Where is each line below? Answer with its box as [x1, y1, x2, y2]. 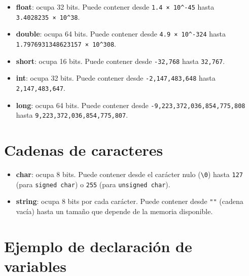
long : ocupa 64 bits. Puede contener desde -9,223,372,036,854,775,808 [16, 99, 245, 110]
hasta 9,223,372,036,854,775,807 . [16, 110, 128, 120]
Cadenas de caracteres [4, 140, 163, 160]
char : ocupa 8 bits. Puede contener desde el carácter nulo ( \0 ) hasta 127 [16, 169, 243, 180]
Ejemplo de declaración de [4, 235, 192, 256]
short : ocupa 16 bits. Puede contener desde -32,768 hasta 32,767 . [16, 55, 225, 66]
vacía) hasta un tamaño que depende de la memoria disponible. [16, 206, 213, 216]
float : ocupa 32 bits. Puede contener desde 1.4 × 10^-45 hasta [16, 2, 215, 12]
